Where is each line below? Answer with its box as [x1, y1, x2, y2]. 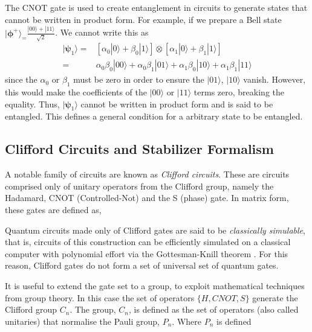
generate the [252, 291, 298, 304]
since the [5, 73, 37, 86]
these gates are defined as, [5, 203, 102, 216]
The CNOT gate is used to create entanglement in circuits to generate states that [5, 1, 308, 13]
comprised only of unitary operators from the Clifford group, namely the [5, 179, 274, 192]
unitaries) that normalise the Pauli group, [5, 314, 160, 327]
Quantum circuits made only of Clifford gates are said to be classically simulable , [5, 223, 305, 236]
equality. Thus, [5, 97, 60, 110]
